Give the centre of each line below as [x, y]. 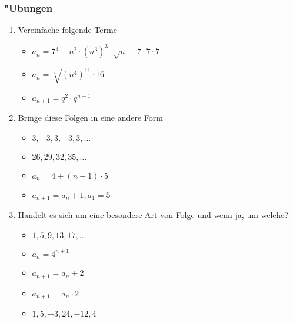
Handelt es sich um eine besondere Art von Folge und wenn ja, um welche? [153, 215]
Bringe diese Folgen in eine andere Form [90, 118]
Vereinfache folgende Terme [67, 30]
